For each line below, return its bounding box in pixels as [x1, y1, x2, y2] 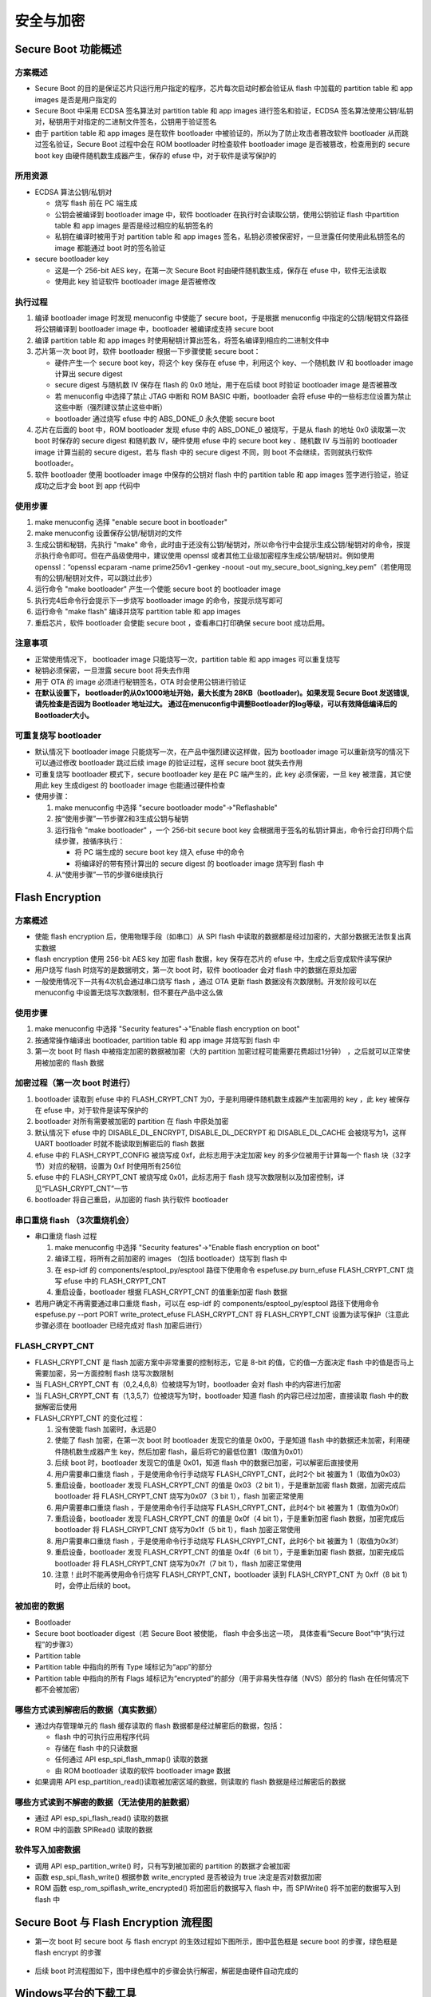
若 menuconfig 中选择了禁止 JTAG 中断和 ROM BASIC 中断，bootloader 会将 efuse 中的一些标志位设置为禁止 [54, 391, 412, 401]
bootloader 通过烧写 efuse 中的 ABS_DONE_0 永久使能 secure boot [54, 414, 275, 423]
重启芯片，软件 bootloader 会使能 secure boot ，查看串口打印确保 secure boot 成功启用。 [34, 617, 330, 627]
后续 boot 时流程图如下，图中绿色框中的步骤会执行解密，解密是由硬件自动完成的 [34, 1966, 299, 1975]
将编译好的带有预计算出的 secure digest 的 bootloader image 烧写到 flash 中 [74, 859, 325, 868]
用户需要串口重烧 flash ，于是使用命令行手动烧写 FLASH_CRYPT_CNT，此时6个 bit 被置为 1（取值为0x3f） [54, 1536, 403, 1546]
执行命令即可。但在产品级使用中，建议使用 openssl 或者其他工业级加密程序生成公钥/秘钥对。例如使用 [41, 551, 375, 561]
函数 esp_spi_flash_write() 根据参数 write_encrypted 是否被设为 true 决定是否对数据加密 [34, 1872, 322, 1882]
